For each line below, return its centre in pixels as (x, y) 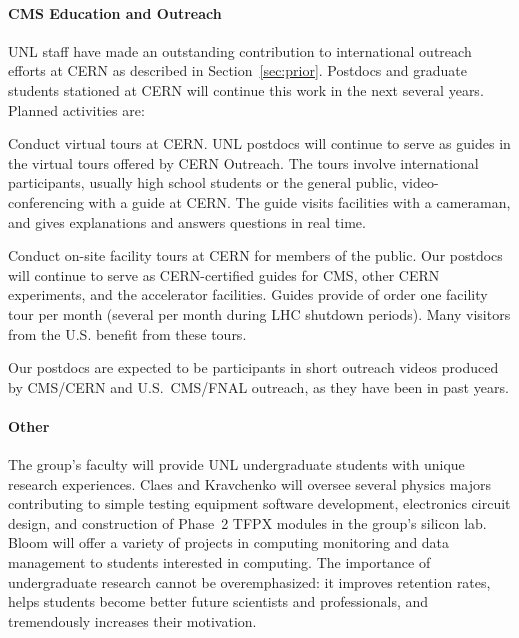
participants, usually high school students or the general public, (203, 182)
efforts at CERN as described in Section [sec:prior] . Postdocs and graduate (237, 70)
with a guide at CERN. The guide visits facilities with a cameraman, (299, 201)
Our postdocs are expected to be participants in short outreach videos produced (253, 367)
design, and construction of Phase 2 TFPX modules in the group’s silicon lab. (247, 522)
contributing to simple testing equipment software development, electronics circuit (259, 503)
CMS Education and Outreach (115, 12)
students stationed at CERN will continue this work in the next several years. (246, 89)
